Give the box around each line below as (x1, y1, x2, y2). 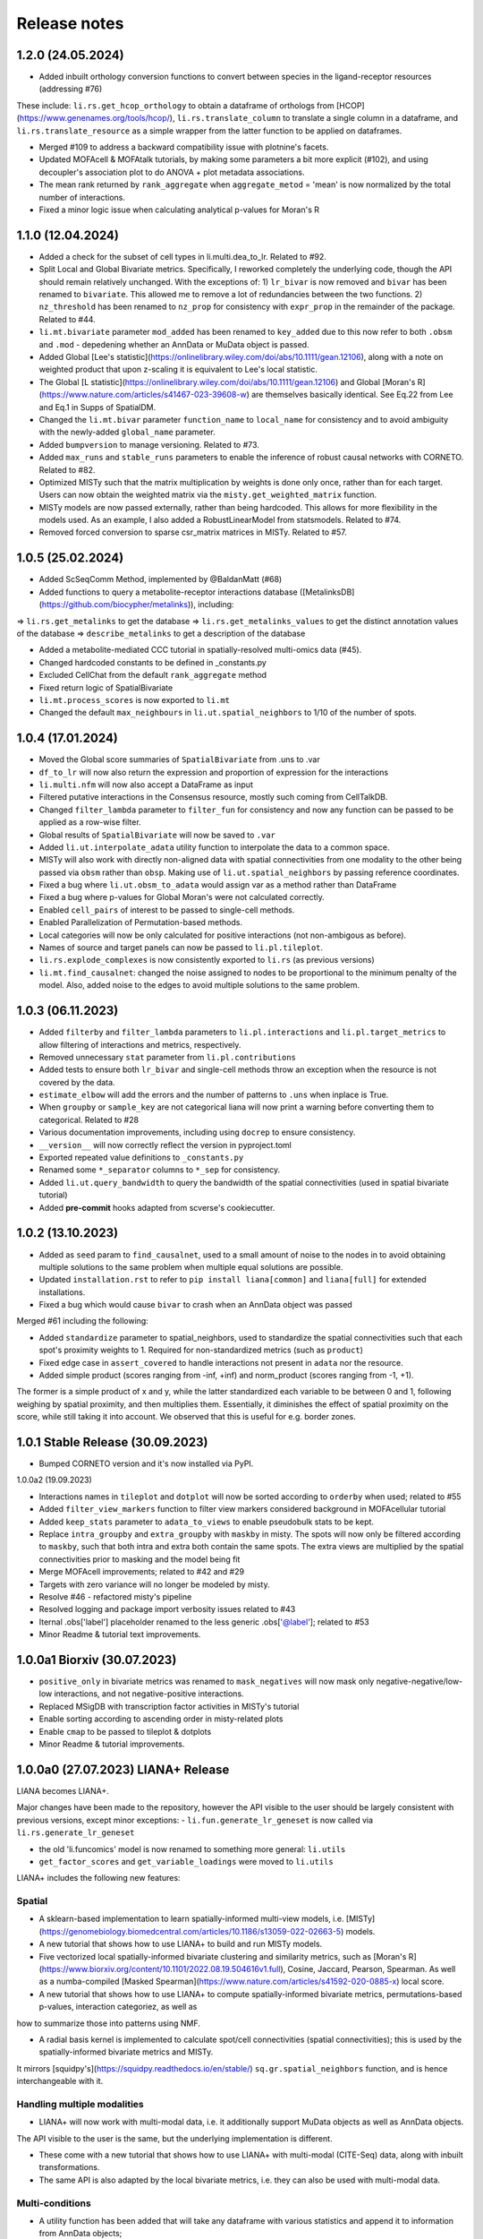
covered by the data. (38, 1077, 115, 1087)
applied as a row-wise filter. (38, 817, 142, 828)
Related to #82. (38, 464, 96, 475)
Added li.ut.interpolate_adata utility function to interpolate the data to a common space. (38, 842, 390, 853)
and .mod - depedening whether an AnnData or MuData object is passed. (38, 339, 309, 349)
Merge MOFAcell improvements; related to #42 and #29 (38, 1566, 245, 1577)
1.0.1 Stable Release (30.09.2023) (16, 1435, 208, 1450)
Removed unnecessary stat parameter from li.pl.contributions (38, 1051, 297, 1062)
